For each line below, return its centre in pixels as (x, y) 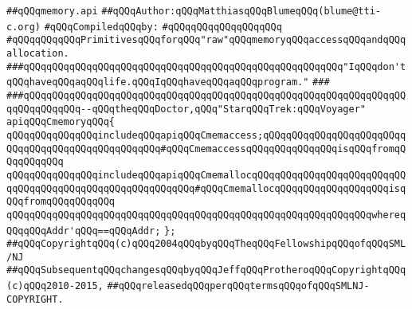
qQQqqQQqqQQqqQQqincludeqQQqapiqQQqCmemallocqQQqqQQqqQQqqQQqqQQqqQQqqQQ (206, 175)
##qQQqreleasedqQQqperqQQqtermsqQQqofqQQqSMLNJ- (238, 286)
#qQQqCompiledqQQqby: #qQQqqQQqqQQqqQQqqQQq (163, 27)
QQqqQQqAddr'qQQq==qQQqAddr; (84, 231)
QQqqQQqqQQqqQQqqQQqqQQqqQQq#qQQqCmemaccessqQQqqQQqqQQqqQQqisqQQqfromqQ (206, 149)
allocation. (38, 53)
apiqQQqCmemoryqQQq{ (61, 122)
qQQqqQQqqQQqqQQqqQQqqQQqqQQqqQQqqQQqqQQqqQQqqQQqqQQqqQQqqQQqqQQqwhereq (206, 215)
